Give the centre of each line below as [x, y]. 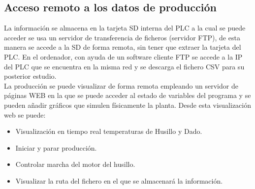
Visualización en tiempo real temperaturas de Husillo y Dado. [109, 131]
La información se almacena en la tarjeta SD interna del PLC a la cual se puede [125, 28]
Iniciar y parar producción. [56, 147]
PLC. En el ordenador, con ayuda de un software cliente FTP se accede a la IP [123, 56]
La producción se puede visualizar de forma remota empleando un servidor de [121, 85]
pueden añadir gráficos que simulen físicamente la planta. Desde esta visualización [127, 105]
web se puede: [25, 114]
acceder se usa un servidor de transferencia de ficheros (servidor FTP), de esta [122, 37]
